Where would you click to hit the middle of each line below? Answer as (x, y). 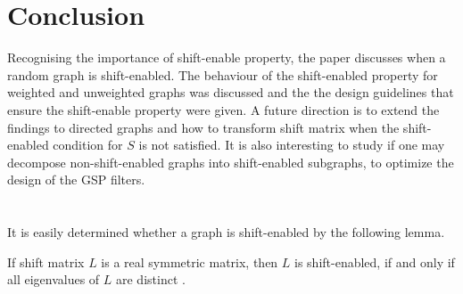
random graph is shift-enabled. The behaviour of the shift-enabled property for (223, 74)
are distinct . (151, 279)
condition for (88, 145)
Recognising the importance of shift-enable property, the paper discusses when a (227, 57)
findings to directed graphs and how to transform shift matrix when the (203, 127)
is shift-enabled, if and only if (375, 261)
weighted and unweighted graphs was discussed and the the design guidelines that (231, 92)
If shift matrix (46, 261)
